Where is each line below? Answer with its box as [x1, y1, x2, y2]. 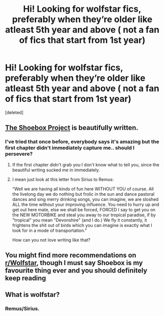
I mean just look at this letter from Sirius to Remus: [12, 176, 114, 182]
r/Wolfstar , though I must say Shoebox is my [5, 259, 143, 267]
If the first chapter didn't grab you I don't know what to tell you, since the [12, 161, 160, 167]
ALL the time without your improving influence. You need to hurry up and [12, 202, 160, 207]
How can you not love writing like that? [12, 237, 91, 243]
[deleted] [5, 109, 23, 115]
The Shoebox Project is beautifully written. [5, 124, 139, 132]
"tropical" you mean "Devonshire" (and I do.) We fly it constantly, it [12, 217, 147, 223]
